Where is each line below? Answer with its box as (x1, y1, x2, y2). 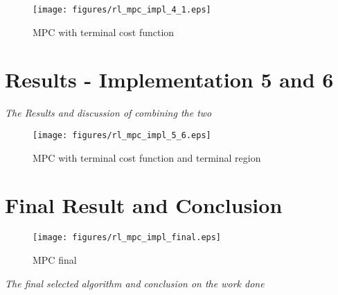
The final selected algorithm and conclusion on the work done (5, 276, 265, 290)
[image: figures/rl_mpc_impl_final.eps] (33, 233, 222, 243)
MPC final (33, 253, 77, 267)
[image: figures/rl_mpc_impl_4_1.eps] (33, 5, 211, 15)
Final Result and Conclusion (5, 191, 283, 219)
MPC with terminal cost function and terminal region (33, 150, 261, 165)
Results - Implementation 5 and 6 (5, 65, 334, 94)
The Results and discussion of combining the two (5, 106, 212, 120)
